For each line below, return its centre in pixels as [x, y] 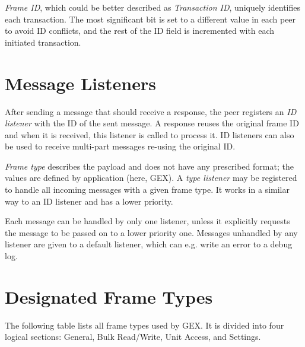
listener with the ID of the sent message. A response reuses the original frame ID [152, 123]
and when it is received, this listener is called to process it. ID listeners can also [150, 134]
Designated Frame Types [109, 296]
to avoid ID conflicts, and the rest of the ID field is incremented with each [140, 31]
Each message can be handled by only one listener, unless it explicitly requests [147, 221]
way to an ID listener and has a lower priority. [89, 201]
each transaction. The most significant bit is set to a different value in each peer [150, 19]
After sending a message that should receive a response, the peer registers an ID [151, 111]
